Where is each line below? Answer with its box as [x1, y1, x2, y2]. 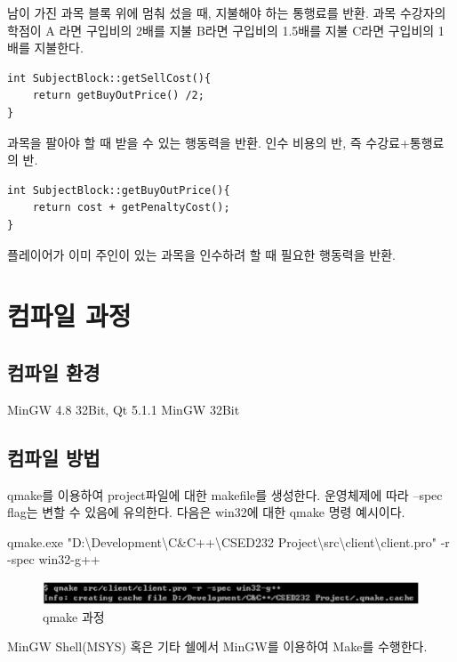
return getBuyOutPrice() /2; [32, 89, 204, 102]
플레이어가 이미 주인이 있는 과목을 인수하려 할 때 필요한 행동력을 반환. [7, 245, 396, 263]
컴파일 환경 [7, 358, 100, 385]
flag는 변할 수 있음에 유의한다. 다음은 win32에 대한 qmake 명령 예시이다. [7, 503, 405, 521]
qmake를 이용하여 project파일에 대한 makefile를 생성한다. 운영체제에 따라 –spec [7, 485, 443, 504]
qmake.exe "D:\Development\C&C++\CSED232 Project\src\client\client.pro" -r [7, 532, 450, 551]
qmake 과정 [43, 607, 105, 626]
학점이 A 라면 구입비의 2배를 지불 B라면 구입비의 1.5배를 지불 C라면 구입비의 [7, 20, 435, 39]
